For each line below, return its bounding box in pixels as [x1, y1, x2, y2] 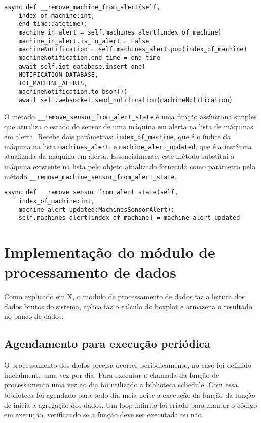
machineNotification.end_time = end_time [18, 54, 160, 61]
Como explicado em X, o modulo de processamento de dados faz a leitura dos [4, 291, 245, 302]
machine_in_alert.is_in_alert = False [18, 37, 150, 45]
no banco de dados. [4, 311, 64, 321]
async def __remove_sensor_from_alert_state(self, [4, 189, 178, 197]
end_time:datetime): [18, 20, 88, 28]
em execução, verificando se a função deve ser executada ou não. [4, 409, 204, 420]
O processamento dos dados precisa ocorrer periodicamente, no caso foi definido [4, 360, 251, 370]
